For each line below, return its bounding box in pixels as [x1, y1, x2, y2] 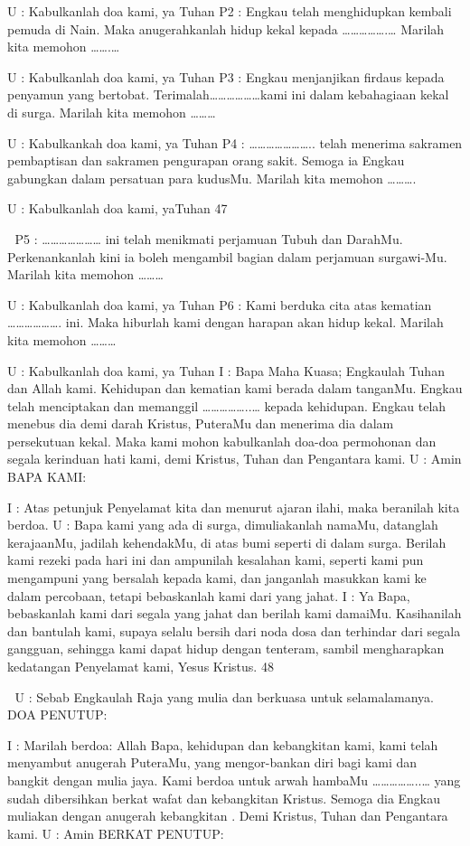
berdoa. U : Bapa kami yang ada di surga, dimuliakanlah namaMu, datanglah [7, 515, 438, 534]
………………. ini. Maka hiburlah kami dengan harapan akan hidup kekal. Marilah [7, 313, 444, 332]
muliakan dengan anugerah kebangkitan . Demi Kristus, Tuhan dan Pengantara [7, 806, 448, 825]
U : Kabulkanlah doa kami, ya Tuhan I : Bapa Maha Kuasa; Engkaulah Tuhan [7, 361, 445, 380]
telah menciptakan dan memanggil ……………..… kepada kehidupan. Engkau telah [7, 396, 446, 415]
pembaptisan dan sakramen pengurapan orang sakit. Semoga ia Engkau [7, 151, 405, 170]
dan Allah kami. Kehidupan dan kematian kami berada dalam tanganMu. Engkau [7, 379, 463, 398]
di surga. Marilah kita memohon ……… [7, 102, 216, 121]
